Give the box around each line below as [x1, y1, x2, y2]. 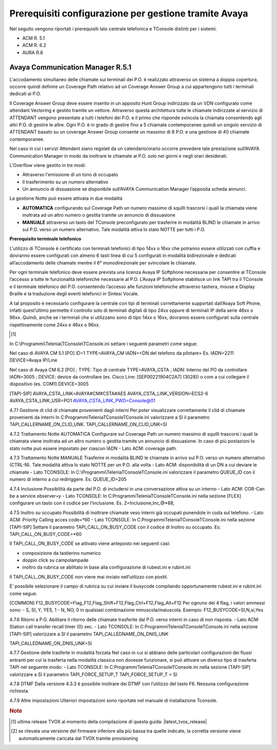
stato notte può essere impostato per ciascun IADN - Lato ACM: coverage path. [9, 445, 177, 452]
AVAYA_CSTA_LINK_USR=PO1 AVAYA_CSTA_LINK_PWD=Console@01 [9, 398, 156, 404]
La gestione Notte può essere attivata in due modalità [9, 195, 123, 201]
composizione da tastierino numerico [22, 550, 101, 556]
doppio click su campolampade [22, 557, 89, 564]
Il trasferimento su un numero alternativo [22, 179, 109, 185]
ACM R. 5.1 [22, 35, 45, 41]
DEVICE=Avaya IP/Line [9, 357, 57, 363]
